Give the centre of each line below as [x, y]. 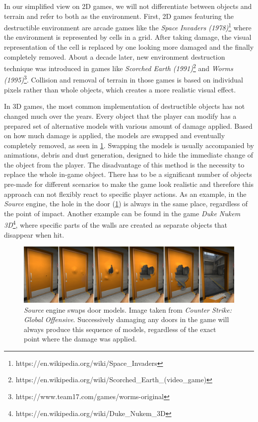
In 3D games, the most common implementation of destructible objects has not [125, 106]
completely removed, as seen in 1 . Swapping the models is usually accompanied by [129, 145]
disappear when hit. [34, 234]
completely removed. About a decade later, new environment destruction [115, 56]
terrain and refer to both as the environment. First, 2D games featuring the [119, 16]
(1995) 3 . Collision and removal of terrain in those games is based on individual [124, 79]
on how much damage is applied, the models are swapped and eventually [115, 135]
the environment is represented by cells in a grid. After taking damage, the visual [128, 37]
